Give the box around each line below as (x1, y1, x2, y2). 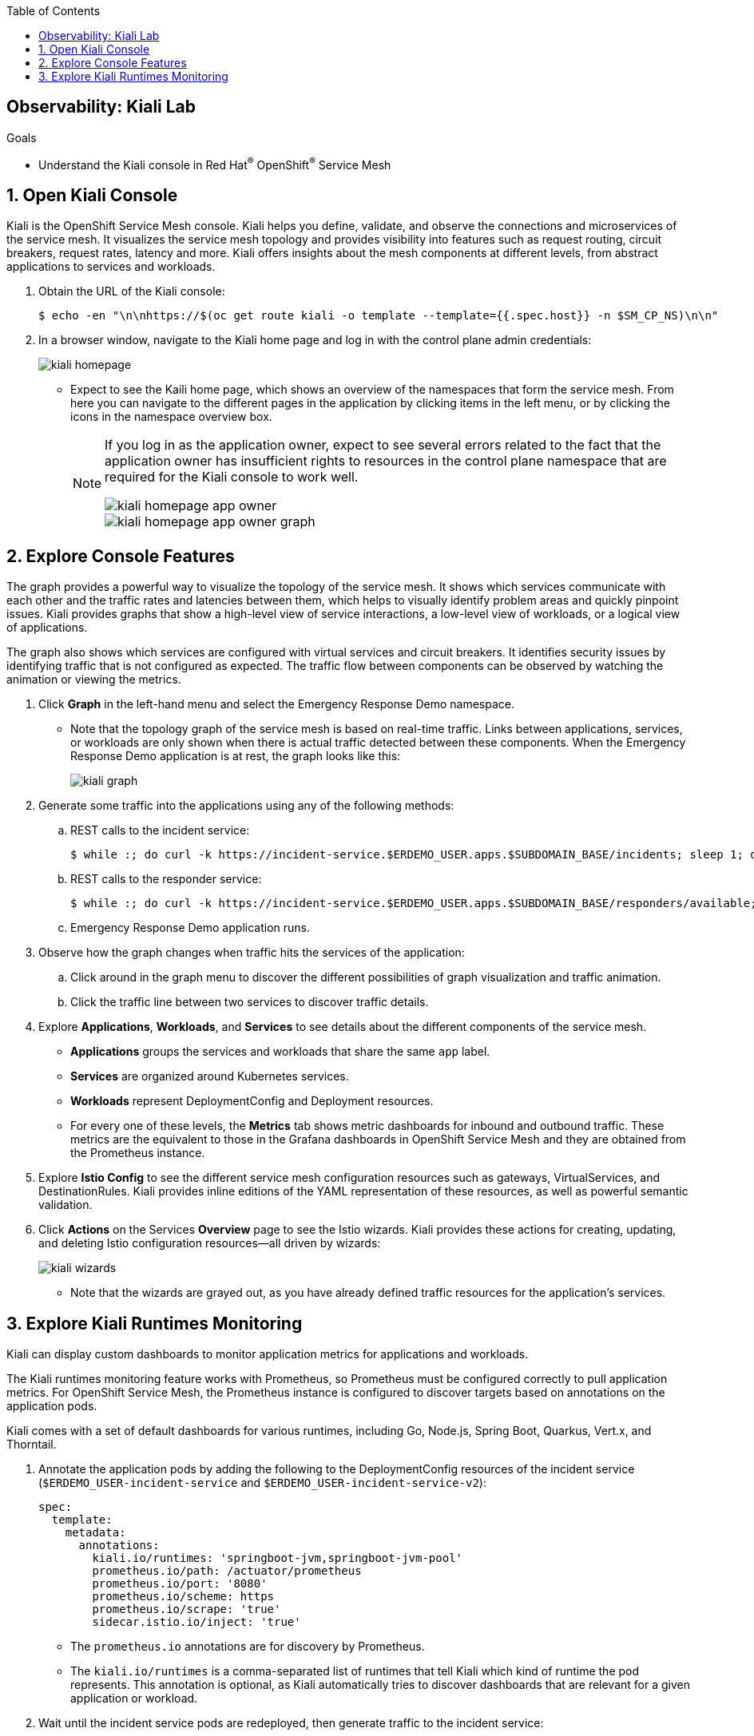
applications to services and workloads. (6, 260, 216, 274)
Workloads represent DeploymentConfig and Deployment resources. (70, 1094, 434, 1108)
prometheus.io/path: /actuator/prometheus (92, 1564, 362, 1578)
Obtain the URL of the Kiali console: (38, 284, 225, 299)
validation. (38, 1198, 93, 1212)
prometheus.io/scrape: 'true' (92, 1603, 281, 1616)
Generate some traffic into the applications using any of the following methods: (38, 799, 454, 813)
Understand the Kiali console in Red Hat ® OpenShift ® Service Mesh (38, 155, 391, 172)
